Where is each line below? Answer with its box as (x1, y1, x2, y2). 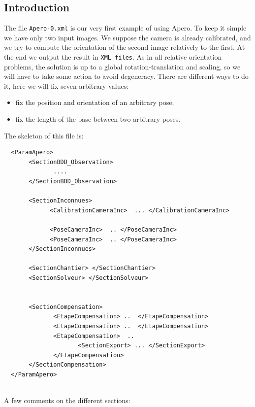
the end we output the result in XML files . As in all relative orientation (4, 52, 222, 62)
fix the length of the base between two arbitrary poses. (15, 114, 181, 124)
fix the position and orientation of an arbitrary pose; (15, 97, 174, 107)
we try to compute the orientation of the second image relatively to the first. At (4, 42, 245, 52)
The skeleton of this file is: (4, 130, 84, 140)
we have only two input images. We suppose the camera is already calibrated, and (4, 32, 251, 42)
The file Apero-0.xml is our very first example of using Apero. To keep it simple (4, 23, 247, 33)
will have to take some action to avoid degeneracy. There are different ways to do (4, 71, 249, 81)
